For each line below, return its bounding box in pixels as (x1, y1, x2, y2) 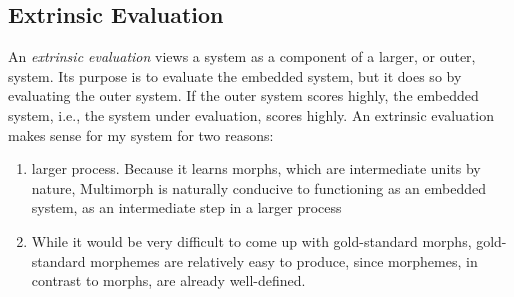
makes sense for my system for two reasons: (8, 124, 274, 145)
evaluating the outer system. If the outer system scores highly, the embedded (8, 85, 479, 106)
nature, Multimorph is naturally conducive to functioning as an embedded (31, 177, 486, 198)
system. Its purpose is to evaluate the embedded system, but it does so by (8, 65, 462, 86)
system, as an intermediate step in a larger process (31, 197, 342, 218)
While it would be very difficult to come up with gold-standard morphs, (31, 230, 472, 251)
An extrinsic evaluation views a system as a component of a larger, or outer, (8, 46, 476, 67)
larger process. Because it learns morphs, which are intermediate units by (31, 158, 481, 179)
